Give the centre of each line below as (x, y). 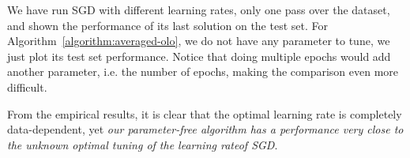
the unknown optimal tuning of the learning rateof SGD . (143, 144)
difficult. (27, 87)
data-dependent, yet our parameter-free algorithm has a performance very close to (205, 129)
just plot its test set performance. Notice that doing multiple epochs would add (199, 56)
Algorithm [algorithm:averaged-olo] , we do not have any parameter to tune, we (199, 41)
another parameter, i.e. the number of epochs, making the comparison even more (203, 71)
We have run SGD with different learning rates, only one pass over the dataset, (199, 9)
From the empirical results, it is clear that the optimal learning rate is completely (205, 113)
